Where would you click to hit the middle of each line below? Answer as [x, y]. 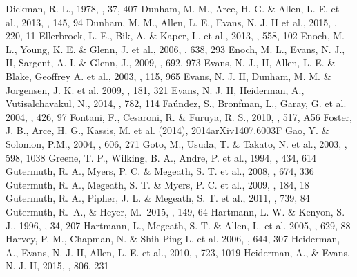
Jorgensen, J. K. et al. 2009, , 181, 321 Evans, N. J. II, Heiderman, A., [155, 89]
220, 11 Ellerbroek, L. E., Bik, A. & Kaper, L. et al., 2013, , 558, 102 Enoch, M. [175, 36]
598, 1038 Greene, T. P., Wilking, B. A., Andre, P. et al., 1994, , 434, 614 [161, 157]
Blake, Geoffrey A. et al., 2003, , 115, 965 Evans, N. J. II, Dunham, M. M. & [168, 76]
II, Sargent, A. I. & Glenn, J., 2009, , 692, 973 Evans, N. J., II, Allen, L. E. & [171, 63]
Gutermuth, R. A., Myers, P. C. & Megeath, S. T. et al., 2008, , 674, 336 [160, 171]
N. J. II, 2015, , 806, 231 [57, 266]
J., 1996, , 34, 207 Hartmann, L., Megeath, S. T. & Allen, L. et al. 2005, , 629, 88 [178, 225]
